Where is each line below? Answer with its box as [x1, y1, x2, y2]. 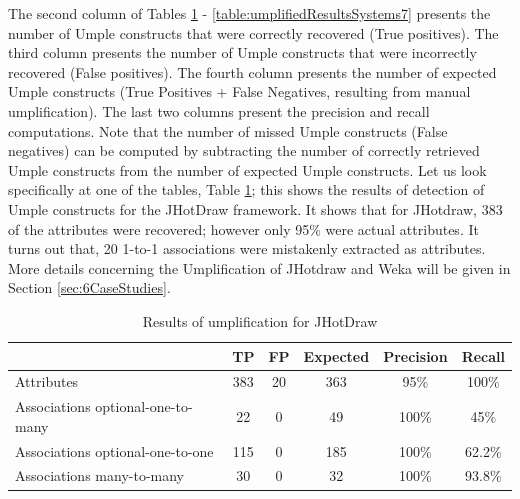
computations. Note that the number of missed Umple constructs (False [8, 120, 448, 141]
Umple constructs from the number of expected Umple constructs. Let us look [8, 159, 487, 180]
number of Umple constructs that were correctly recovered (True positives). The [8, 22, 499, 43]
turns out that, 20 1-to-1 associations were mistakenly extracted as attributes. [8, 238, 486, 259]
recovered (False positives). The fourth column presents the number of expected [8, 61, 497, 82]
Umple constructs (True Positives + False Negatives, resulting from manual [8, 81, 471, 102]
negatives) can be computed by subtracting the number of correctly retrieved [8, 140, 480, 161]
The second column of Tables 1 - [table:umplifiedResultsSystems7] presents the [8, 3, 491, 23]
